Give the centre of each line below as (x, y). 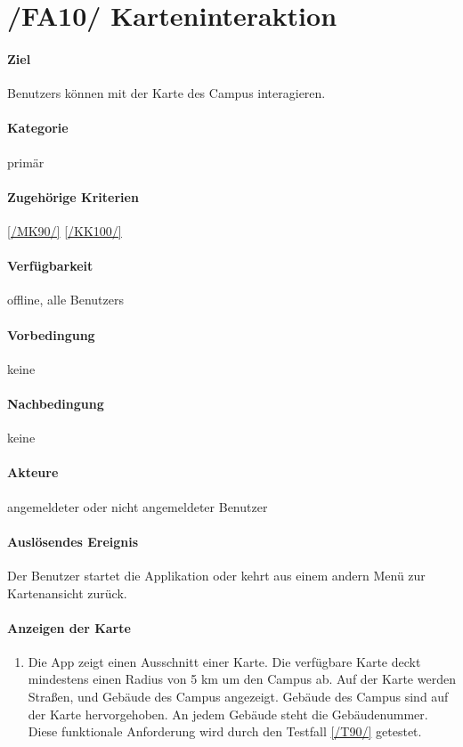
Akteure (33, 472)
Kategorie (38, 128)
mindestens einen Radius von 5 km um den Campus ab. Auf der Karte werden (242, 679)
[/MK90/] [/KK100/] (65, 230)
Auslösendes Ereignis (73, 541)
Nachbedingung (56, 403)
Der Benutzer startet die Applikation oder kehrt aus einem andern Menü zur (216, 575)
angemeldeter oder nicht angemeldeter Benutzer (138, 506)
